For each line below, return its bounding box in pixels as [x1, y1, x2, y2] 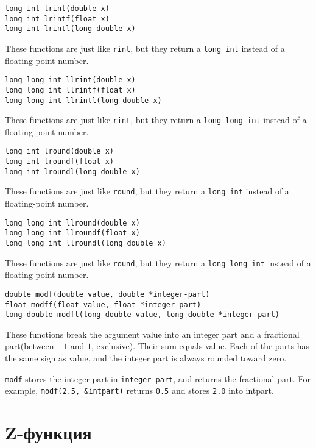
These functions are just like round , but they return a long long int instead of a [5, 256, 311, 269]
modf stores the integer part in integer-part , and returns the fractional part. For [5, 372, 311, 385]
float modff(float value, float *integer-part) [5, 300, 202, 309]
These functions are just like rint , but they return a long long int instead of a [5, 113, 307, 126]
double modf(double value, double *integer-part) [5, 290, 210, 299]
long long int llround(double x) [5, 218, 140, 227]
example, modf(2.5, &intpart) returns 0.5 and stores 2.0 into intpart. [5, 384, 274, 397]
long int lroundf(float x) [5, 157, 114, 166]
